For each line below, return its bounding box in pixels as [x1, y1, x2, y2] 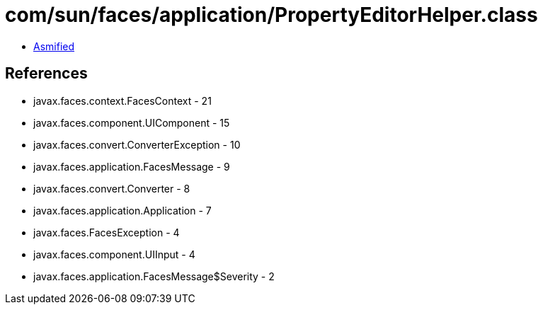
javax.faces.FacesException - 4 [33, 226, 180, 239]
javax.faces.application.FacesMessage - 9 [33, 160, 230, 173]
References [5, 64, 88, 83]
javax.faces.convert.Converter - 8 [33, 182, 190, 195]
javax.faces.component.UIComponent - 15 [33, 116, 230, 129]
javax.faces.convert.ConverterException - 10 [33, 138, 241, 151]
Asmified [33, 40, 75, 52]
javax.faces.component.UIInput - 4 [33, 248, 195, 260]
